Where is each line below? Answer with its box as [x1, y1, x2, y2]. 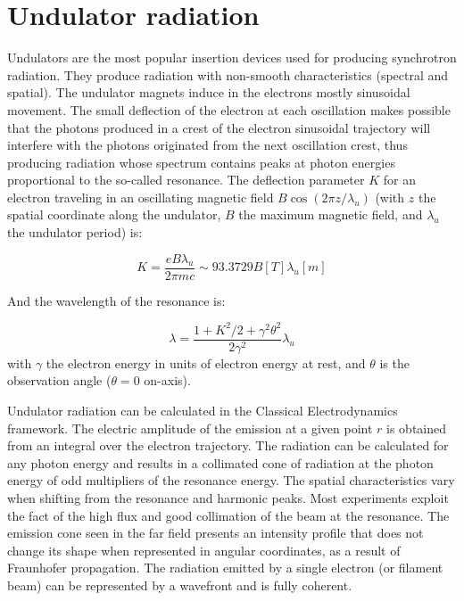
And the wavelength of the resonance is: [7, 291, 226, 309]
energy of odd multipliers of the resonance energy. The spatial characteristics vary [7, 471, 455, 490]
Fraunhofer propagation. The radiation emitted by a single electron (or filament [7, 558, 443, 577]
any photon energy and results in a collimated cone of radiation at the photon [7, 453, 434, 472]
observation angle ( [7, 371, 112, 390]
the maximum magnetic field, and [238, 205, 423, 224]
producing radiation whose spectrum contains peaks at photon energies [7, 152, 395, 171]
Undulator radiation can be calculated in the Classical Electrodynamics [7, 401, 398, 420]
